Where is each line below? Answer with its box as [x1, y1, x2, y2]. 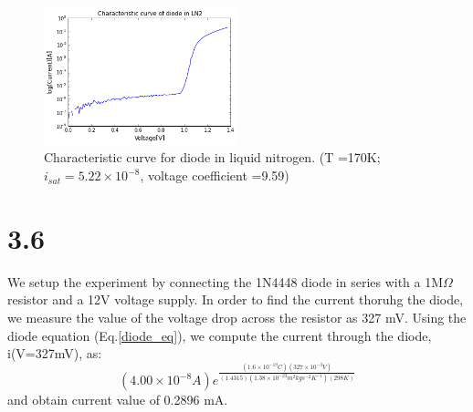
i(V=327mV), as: [7, 344, 102, 363]
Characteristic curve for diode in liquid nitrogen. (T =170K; [44, 148, 381, 167]
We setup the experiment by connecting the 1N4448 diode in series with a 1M [7, 272, 444, 291]
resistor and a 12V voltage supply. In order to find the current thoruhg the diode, [7, 290, 464, 309]
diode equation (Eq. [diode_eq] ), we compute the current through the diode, [7, 325, 432, 345]
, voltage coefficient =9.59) [140, 166, 289, 185]
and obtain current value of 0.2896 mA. [7, 390, 228, 409]
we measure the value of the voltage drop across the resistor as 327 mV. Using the [7, 307, 467, 326]
